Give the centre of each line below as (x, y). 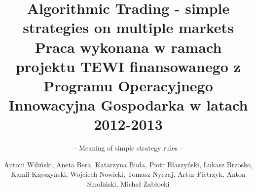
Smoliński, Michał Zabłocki (128, 184)
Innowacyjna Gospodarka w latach (128, 105)
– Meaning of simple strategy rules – (128, 148)
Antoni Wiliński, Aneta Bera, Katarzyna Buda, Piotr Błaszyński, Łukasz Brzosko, (128, 164)
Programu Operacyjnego (128, 85)
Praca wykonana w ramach (128, 47)
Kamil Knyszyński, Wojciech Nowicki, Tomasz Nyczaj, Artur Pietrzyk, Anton (128, 174)
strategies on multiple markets (128, 27)
